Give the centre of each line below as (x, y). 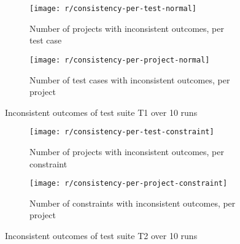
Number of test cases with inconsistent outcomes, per (130, 79)
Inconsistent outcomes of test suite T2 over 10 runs (101, 235)
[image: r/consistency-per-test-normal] (113, 9)
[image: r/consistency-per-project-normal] (120, 60)
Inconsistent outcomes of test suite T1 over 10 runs (101, 112)
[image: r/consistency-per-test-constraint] (122, 132)
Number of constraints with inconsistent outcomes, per (133, 203)
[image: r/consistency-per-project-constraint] (129, 184)
